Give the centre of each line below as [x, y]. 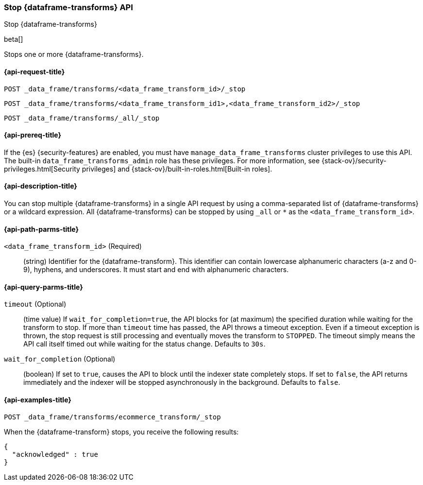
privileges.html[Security [42, 169]
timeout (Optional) [35, 304]
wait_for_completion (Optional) [60, 359]
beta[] [14, 39]
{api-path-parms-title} [42, 229]
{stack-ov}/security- [354, 160]
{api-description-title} [41, 186]
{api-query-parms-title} [43, 287]
